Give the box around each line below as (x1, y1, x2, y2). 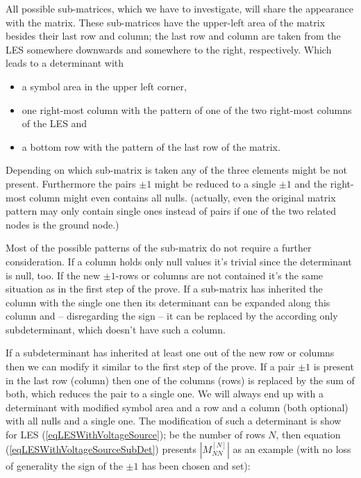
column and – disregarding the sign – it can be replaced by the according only (6, 308, 338, 323)
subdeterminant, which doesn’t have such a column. (6, 322, 226, 336)
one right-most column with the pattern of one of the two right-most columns (22, 102, 352, 117)
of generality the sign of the (6, 458, 123, 472)
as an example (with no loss (233, 441, 351, 456)
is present (313, 359, 354, 374)
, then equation (276, 427, 341, 442)
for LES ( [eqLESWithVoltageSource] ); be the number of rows (6, 427, 265, 442)
